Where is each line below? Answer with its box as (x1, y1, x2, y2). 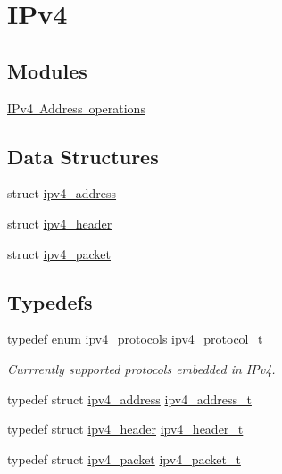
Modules (7, 56, 87, 84)
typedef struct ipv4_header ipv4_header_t (7, 420, 244, 438)
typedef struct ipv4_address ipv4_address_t (7, 389, 252, 408)
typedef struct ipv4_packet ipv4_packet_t (7, 449, 241, 468)
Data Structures (7, 142, 159, 170)
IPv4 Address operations (7, 98, 145, 117)
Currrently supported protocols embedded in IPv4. (7, 359, 276, 378)
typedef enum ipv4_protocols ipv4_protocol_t (7, 329, 263, 348)
